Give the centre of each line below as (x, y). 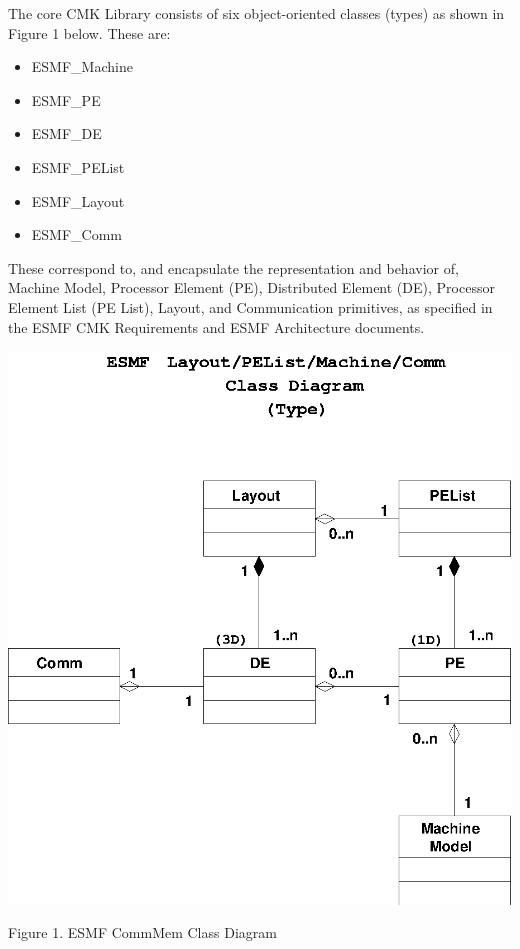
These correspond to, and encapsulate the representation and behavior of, (233, 267)
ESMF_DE (66, 133)
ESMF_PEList (78, 166)
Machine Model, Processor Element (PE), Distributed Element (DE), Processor (251, 287)
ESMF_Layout (78, 200)
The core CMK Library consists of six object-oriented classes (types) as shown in (256, 13)
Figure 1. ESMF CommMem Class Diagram (142, 932)
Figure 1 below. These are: (89, 32)
